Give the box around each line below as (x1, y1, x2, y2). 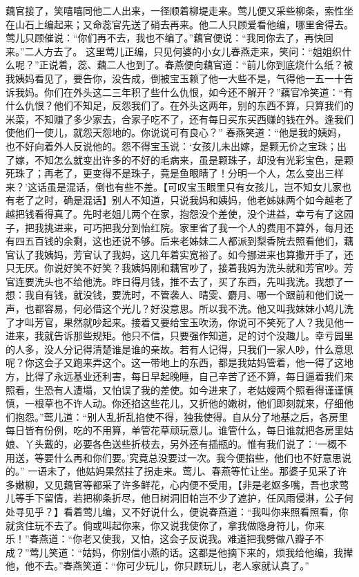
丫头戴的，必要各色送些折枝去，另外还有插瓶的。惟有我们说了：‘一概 (24, 437, 337, 451)
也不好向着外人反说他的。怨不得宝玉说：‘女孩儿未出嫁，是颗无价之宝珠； (6, 138, 337, 153)
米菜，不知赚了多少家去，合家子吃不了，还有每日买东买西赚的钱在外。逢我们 (6, 111, 353, 126)
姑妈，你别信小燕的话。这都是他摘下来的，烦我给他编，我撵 (82, 545, 353, 559)
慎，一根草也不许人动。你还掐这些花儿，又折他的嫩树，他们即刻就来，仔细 (6, 396, 344, 410)
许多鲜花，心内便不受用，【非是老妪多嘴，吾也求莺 (121, 477, 349, 491)
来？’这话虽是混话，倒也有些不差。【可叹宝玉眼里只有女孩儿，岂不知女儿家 (6, 179, 342, 193)
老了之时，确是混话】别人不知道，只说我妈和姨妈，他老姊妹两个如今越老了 (14, 193, 353, 207)
